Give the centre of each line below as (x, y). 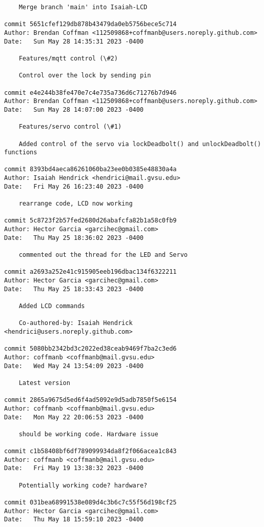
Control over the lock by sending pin (85, 76)
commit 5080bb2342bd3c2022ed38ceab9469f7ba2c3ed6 (90, 349)
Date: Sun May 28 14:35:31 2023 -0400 (74, 41)
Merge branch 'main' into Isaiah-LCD (83, 7)
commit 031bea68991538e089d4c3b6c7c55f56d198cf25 (90, 503)
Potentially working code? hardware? (83, 485)
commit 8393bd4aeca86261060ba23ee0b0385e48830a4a (90, 169)
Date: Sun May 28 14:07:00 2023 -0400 (74, 109)
